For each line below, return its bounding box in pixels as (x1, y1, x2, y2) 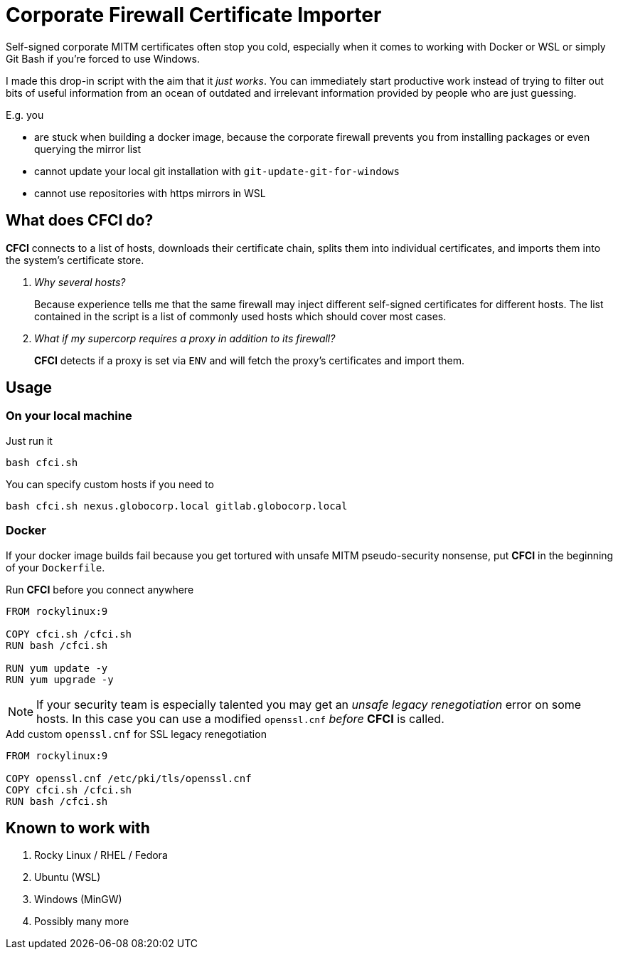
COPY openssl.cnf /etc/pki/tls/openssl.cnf (6, 772, 252, 784)
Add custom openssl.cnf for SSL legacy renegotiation (6, 727, 267, 740)
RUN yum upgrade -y (6, 673, 114, 685)
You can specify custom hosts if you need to (6, 478, 214, 490)
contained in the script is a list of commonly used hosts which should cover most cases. (34, 310, 447, 322)
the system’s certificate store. (6, 253, 144, 266)
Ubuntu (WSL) (34, 871, 101, 884)
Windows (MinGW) (34, 893, 122, 906)
